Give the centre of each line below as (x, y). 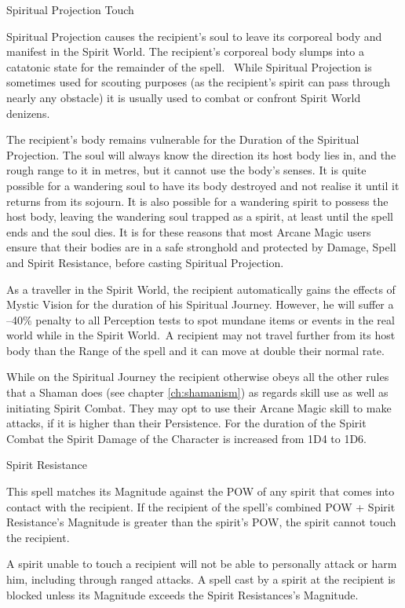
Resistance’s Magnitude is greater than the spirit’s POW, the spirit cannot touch (201, 522)
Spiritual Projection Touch (70, 9)
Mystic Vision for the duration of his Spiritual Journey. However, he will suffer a (200, 304)
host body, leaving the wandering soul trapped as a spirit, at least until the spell (200, 216)
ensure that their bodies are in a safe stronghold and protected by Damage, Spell (201, 247)
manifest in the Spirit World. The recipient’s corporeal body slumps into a (185, 51)
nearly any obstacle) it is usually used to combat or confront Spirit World (184, 97)
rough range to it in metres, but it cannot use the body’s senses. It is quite (186, 170)
